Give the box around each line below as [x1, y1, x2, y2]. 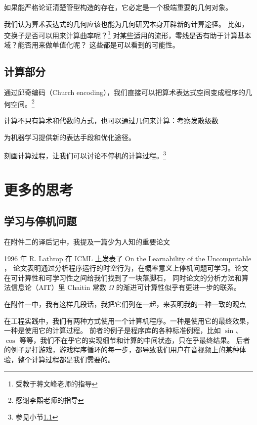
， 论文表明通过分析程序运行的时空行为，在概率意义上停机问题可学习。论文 [4, 263, 249, 273]
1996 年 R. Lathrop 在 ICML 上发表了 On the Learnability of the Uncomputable [4, 253, 252, 263]
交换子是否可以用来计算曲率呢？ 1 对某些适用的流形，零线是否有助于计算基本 [4, 29, 252, 40]
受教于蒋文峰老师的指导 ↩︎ [15, 378, 98, 388]
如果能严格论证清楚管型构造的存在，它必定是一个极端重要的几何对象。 [4, 2, 232, 12]
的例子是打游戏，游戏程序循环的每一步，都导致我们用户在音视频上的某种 [4, 344, 239, 355]
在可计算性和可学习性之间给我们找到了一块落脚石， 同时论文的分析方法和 [4, 272, 242, 283]
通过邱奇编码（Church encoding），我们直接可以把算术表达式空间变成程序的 [4, 87, 246, 97]
